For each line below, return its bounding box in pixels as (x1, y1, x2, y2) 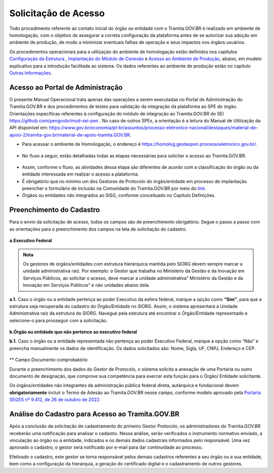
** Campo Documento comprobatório (9, 357, 88, 363)
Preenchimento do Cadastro (9, 205, 100, 214)
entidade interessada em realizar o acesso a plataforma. (22, 171, 139, 177)
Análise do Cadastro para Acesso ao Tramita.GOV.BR (9, 410, 179, 418)
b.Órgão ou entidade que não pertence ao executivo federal (9, 329, 138, 335)
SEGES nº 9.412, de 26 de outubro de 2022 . (9, 397, 101, 403)
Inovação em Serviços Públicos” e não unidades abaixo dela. (23, 282, 150, 288)
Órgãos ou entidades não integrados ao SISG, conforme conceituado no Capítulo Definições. (22, 192, 216, 198)
